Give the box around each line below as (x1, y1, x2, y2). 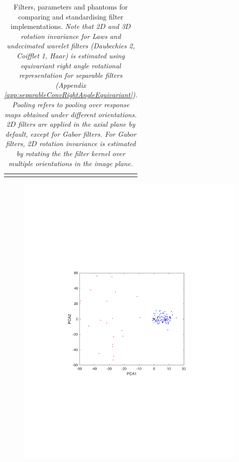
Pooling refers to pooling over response (12, 99, 129, 109)
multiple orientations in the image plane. (8, 158, 133, 168)
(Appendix (55, 79, 86, 90)
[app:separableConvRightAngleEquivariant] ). (4, 89, 138, 100)
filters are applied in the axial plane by (18, 119, 135, 129)
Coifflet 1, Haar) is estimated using (16, 50, 125, 60)
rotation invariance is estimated (39, 138, 136, 149)
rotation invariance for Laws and (20, 30, 121, 41)
